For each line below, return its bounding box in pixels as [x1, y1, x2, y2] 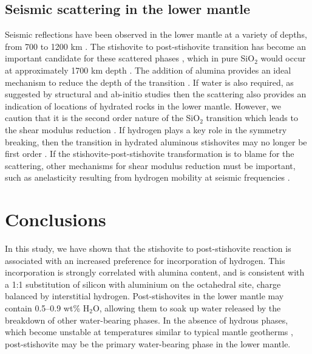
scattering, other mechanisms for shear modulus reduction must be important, [5, 159, 296, 172]
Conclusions [5, 207, 106, 232]
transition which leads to [206, 111, 298, 124]
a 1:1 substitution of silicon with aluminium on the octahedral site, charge [5, 277, 281, 290]
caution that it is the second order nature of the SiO [5, 111, 200, 124]
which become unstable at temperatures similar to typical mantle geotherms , [5, 325, 293, 338]
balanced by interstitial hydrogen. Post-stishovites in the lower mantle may [5, 290, 284, 302]
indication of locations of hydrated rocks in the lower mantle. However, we [5, 99, 281, 112]
